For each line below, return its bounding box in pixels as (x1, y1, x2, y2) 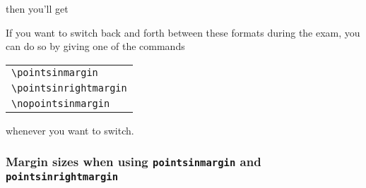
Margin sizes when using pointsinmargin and (6, 153, 261, 170)
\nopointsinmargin (11, 97, 110, 109)
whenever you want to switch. (6, 123, 134, 137)
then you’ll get (6, 1, 69, 15)
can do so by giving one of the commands (6, 39, 185, 54)
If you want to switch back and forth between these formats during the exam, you (6, 25, 360, 39)
